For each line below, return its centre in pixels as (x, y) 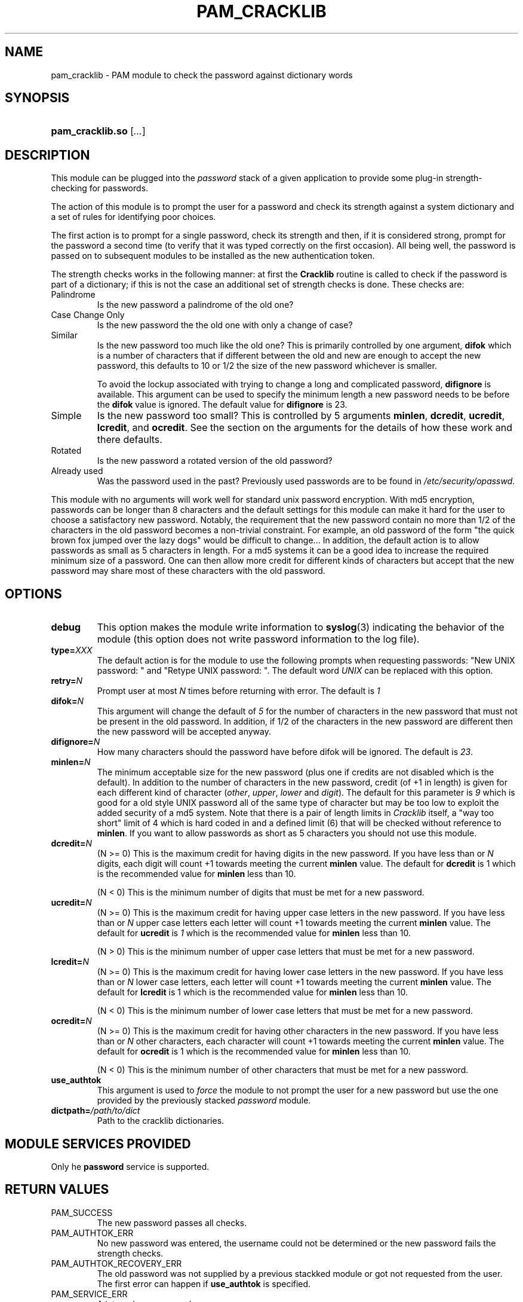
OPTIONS (33, 594)
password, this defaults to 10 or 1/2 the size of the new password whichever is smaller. (267, 366)
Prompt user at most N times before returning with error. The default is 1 (239, 691)
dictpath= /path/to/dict (96, 1111)
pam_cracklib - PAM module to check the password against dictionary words (202, 75)
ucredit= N (71, 903)
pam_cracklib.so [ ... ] (98, 131)
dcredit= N (71, 843)
